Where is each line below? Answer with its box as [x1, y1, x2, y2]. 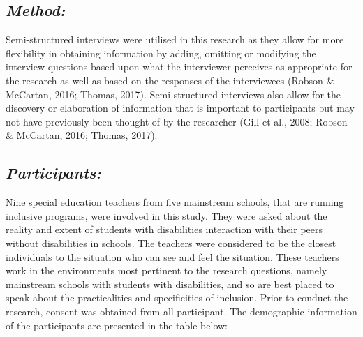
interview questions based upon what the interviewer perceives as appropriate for [6, 59, 353, 74]
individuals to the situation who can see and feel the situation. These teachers [6, 249, 339, 264]
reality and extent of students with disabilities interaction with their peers [6, 222, 323, 237]
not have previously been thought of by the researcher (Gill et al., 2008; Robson [6, 114, 348, 128]
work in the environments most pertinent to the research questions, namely [6, 263, 327, 278]
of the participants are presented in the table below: [6, 317, 228, 332]
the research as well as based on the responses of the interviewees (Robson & [6, 73, 334, 87]
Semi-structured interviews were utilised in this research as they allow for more [6, 32, 344, 47]
